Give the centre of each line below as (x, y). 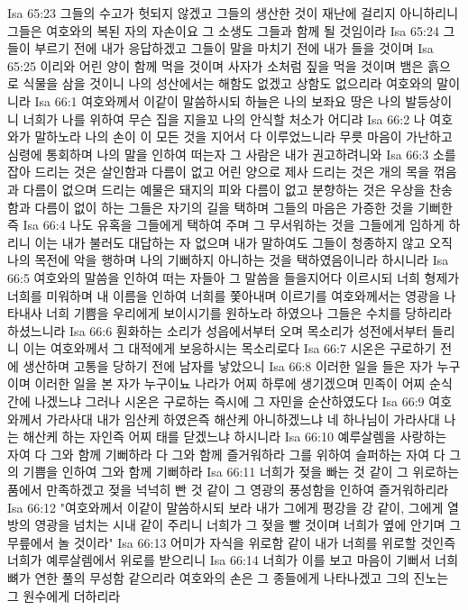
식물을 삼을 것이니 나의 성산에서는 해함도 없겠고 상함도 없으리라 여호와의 (228, 83)
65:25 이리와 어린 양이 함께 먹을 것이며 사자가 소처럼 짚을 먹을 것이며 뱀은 (216, 65)
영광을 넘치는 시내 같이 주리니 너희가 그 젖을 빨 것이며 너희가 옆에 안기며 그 (248, 525)
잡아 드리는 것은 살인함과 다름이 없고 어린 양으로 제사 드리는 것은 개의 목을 (219, 172)
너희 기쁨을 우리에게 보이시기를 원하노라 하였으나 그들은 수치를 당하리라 (249, 313)
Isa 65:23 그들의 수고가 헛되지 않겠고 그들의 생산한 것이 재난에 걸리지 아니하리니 (233, 13)
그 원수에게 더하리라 (64, 595)
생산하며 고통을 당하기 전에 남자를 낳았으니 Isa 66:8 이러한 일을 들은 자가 (228, 365)
